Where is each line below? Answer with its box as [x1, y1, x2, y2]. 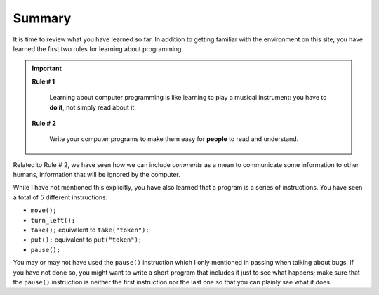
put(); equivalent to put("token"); [30, 235, 142, 244]
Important [32, 64, 62, 73]
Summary [13, 11, 72, 26]
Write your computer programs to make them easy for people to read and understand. [49, 135, 299, 143]
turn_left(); [30, 216, 76, 224]
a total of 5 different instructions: [13, 193, 108, 202]
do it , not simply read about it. [49, 103, 137, 112]
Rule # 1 [32, 77, 55, 86]
